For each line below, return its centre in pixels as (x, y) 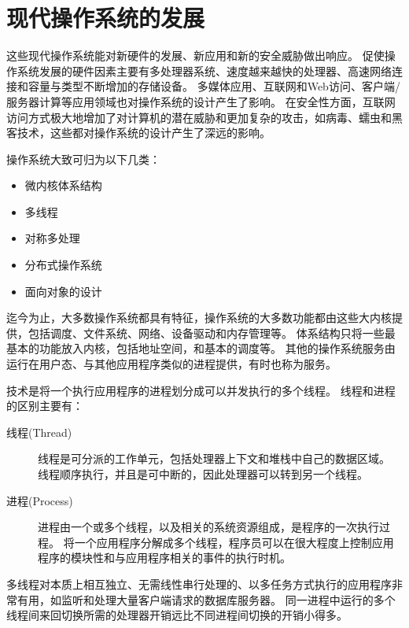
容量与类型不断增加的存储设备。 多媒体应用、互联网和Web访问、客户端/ (214, 86)
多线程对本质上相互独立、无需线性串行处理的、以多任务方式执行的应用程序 (199, 584)
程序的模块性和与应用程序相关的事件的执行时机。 (164, 558)
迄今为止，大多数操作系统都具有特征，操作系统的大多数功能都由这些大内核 (199, 318)
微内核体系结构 (63, 185)
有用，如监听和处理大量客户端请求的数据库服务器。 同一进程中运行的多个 (206, 599)
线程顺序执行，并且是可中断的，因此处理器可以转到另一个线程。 (203, 474)
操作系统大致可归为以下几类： (83, 159)
